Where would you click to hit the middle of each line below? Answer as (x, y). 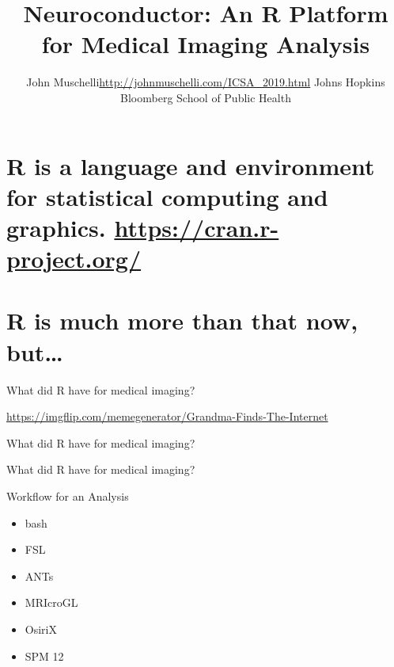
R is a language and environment (191, 165)
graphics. (56, 227)
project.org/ (74, 259)
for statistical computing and (167, 196)
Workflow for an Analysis (68, 495)
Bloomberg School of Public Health (206, 97)
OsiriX (41, 629)
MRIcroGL (51, 602)
